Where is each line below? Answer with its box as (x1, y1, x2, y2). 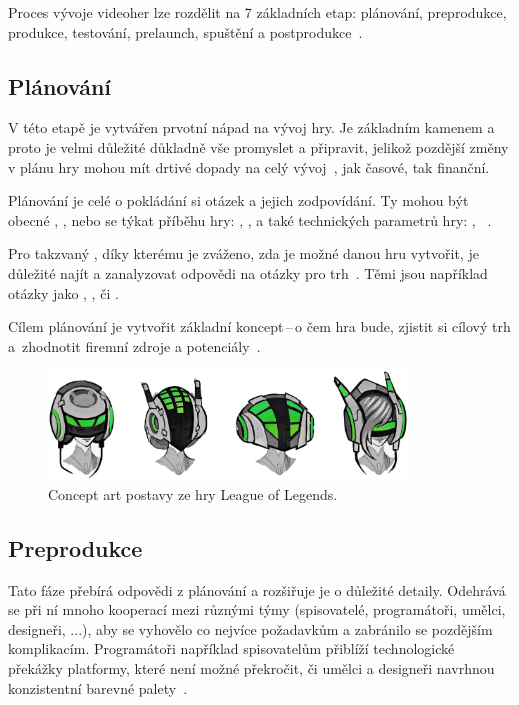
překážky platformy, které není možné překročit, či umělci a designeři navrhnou (8, 658, 495, 678)
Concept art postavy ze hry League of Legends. (48, 483, 338, 504)
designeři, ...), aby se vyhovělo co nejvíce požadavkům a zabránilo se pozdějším (8, 618, 493, 639)
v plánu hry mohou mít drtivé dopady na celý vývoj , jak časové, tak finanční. (8, 156, 490, 177)
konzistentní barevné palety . (8, 677, 188, 698)
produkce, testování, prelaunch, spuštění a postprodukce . (8, 21, 363, 42)
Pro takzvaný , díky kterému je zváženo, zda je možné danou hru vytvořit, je (8, 243, 479, 264)
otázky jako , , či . (8, 282, 119, 303)
